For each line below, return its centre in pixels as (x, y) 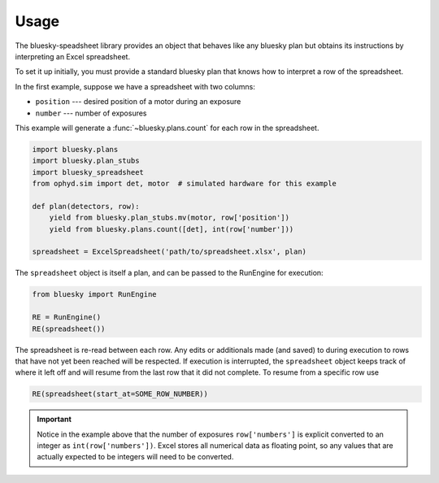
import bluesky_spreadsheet (88, 172)
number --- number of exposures (91, 113)
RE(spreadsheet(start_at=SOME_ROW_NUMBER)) (120, 394)
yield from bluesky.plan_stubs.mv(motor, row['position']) (170, 218)
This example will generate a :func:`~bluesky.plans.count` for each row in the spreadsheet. (167, 128)
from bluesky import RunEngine (95, 294)
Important (54, 420)
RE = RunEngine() (67, 318)
